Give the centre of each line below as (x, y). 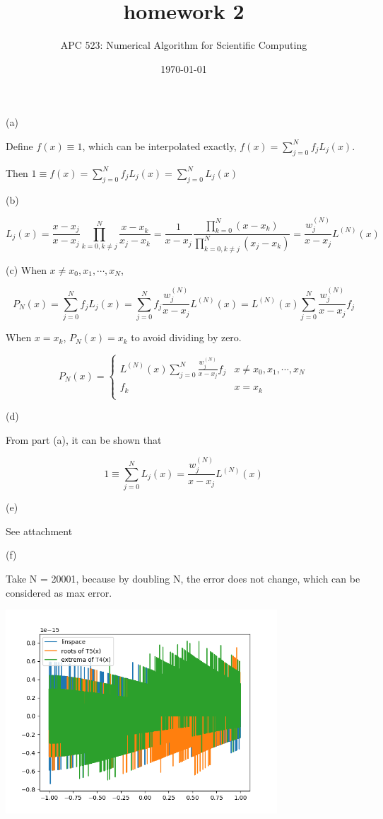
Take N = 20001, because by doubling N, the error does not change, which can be (183, 579)
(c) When (26, 269)
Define (19, 145)
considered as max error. (59, 592)
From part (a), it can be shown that (84, 439)
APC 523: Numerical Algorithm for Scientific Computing (184, 45)
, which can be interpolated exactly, (159, 145)
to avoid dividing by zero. (186, 337)
